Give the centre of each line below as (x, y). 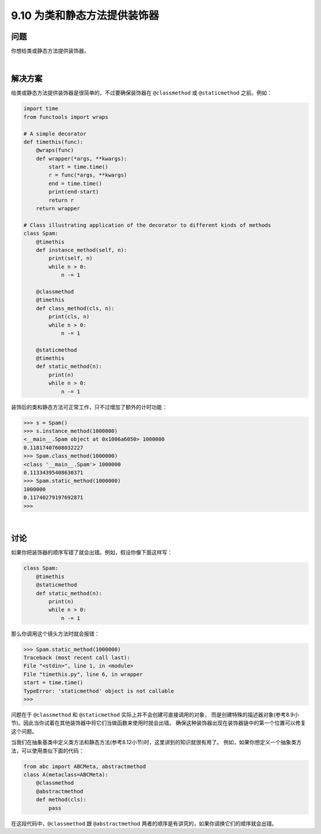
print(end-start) (74, 192)
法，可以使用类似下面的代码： (48, 750)
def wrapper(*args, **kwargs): (81, 158)
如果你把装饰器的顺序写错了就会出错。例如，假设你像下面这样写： (92, 552)
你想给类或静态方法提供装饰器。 (50, 51)
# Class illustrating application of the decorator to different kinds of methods (147, 225)
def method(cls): (61, 800)
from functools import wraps (66, 117)
